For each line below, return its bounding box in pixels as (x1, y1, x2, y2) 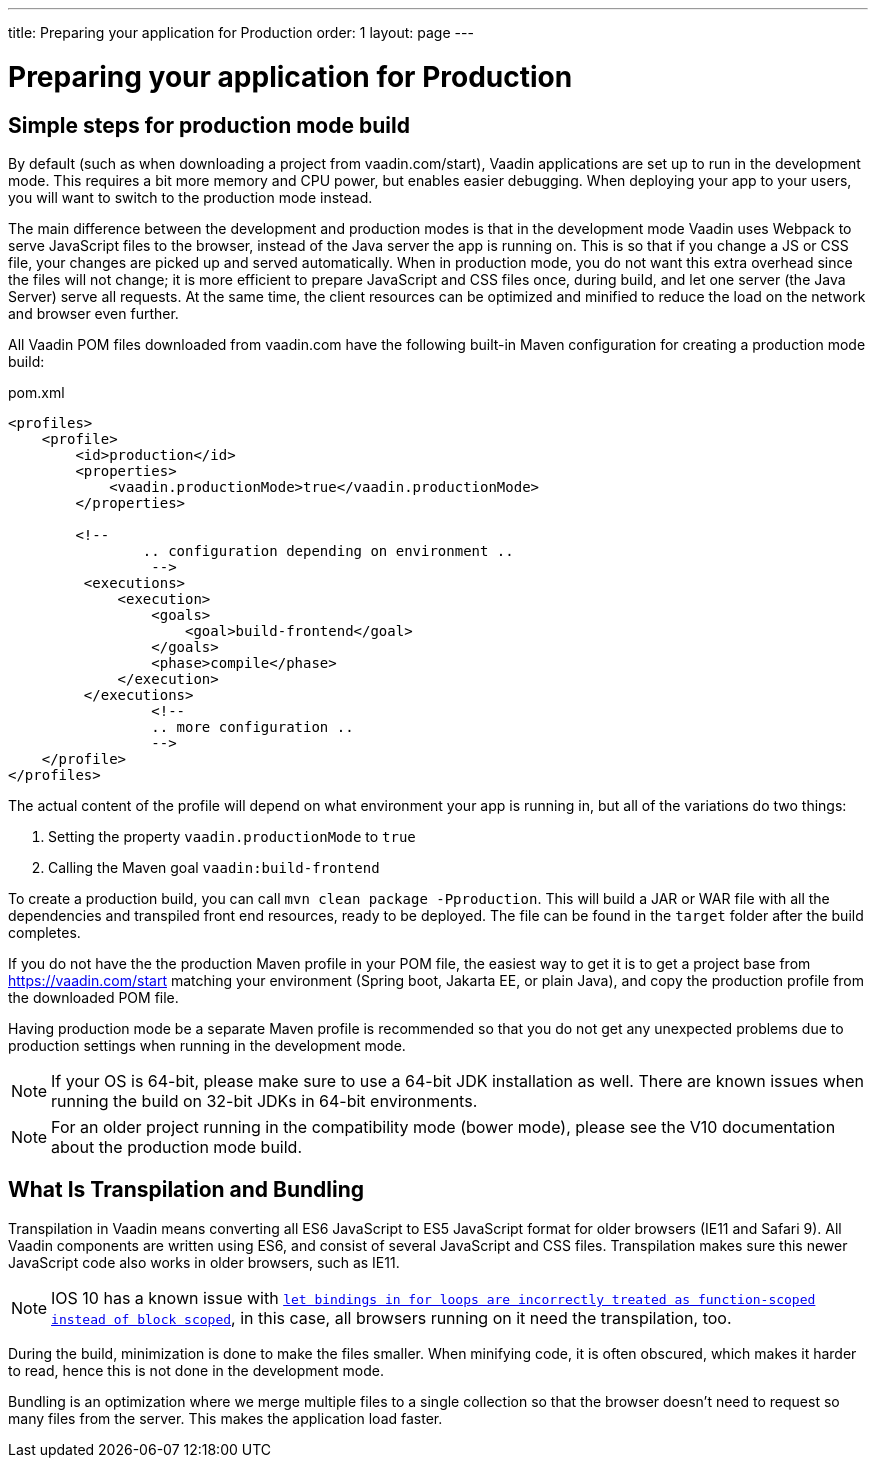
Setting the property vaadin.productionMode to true (48, 827, 416, 845)
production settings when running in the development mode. (8, 1036, 406, 1054)
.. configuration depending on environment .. (142, 542, 514, 559)
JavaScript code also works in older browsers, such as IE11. (8, 1253, 400, 1271)
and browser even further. (8, 304, 179, 322)
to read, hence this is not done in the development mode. (8, 1361, 384, 1379)
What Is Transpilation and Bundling (8, 1177, 365, 1203)
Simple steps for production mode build (8, 112, 410, 138)
